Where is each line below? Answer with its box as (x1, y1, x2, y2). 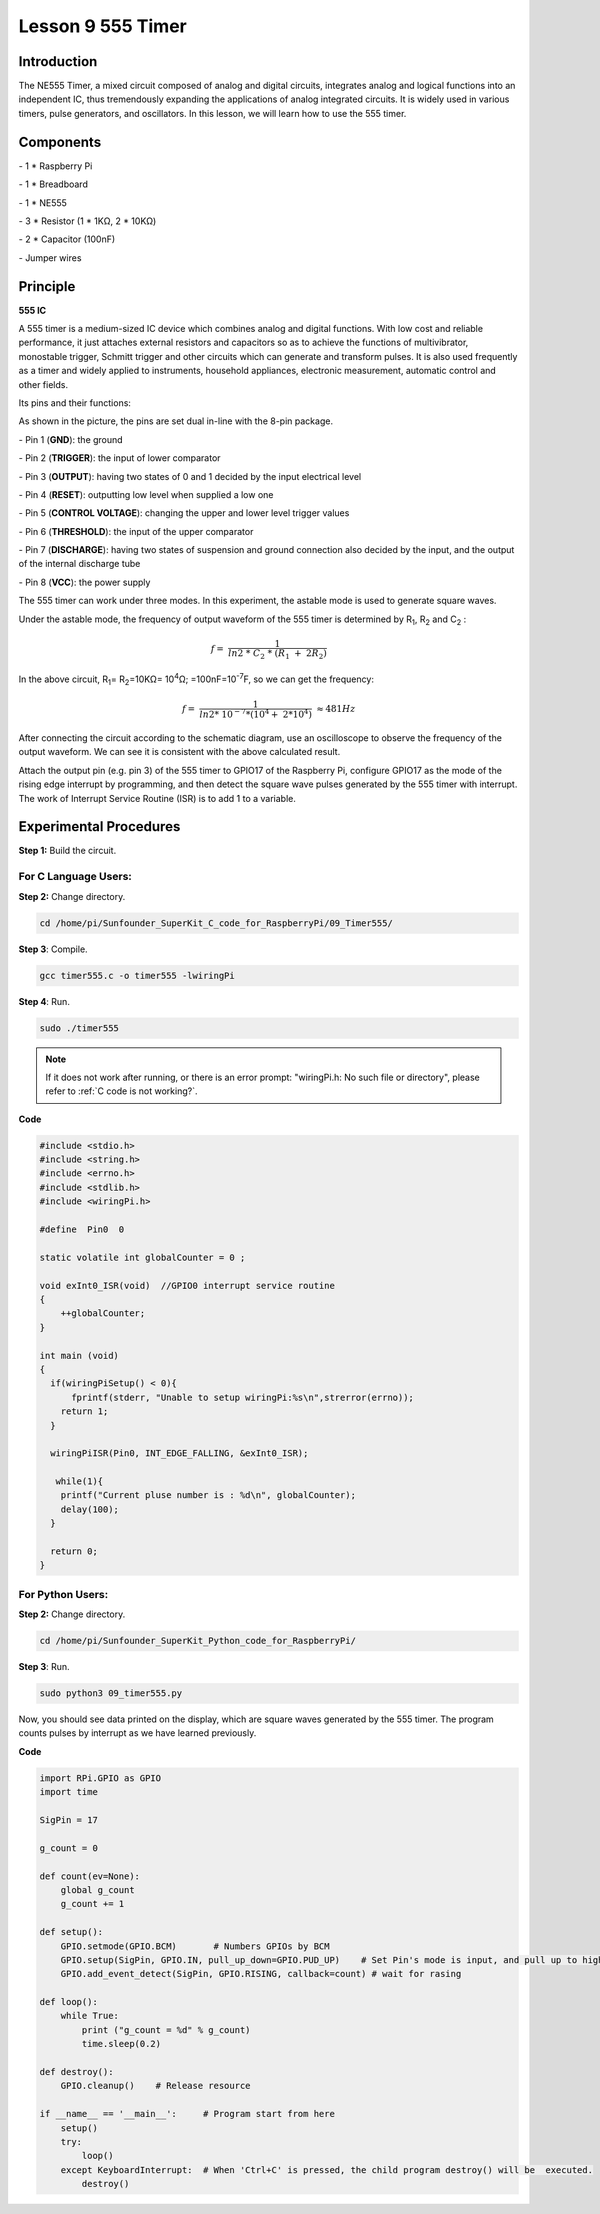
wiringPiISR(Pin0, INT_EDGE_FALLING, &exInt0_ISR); (50, 1448, 309, 1459)
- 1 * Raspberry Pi (18, 160, 93, 172)
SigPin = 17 (39, 1815, 99, 1826)
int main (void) (39, 1350, 120, 1361)
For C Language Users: (18, 870, 132, 884)
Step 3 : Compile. (18, 943, 89, 955)
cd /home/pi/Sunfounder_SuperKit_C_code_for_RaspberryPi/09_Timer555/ (39, 917, 394, 929)
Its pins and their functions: (18, 396, 132, 409)
